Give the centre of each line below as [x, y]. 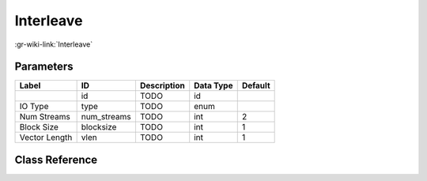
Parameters [44, 67]
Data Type [213, 85]
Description [162, 85]
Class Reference [56, 159]
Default [256, 85]
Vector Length [46, 138]
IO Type [34, 107]
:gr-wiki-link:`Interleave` [54, 44]
